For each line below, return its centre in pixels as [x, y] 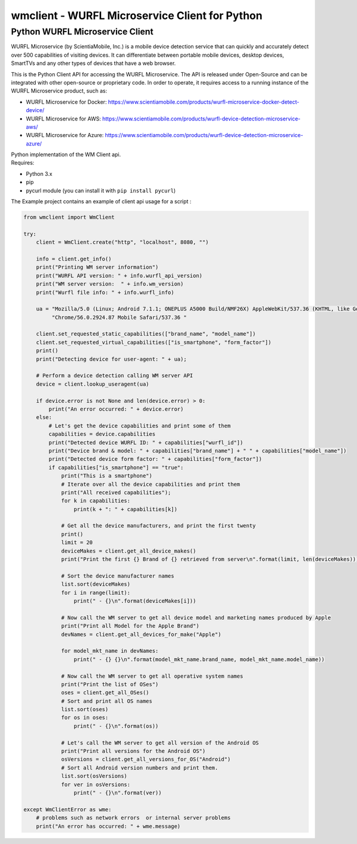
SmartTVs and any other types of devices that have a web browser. [93, 63]
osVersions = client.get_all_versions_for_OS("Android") [146, 759]
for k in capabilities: [96, 501]
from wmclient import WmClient [69, 217]
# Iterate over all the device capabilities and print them [151, 484]
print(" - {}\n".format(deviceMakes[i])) [135, 601]
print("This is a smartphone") [107, 476]
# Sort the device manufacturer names [118, 576]
